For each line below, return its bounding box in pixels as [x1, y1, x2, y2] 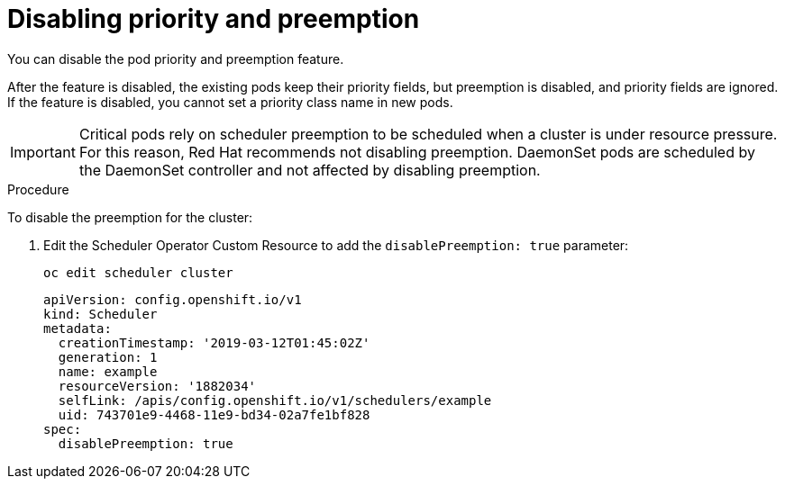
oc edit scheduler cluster [43, 265, 233, 280]
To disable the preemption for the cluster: [7, 209, 253, 225]
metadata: [43, 320, 112, 336]
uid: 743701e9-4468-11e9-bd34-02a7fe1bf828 [58, 407, 370, 422]
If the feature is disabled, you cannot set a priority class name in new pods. [7, 94, 453, 110]
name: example [58, 364, 158, 379]
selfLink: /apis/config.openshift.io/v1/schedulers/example [58, 392, 492, 408]
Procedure [7, 181, 69, 197]
